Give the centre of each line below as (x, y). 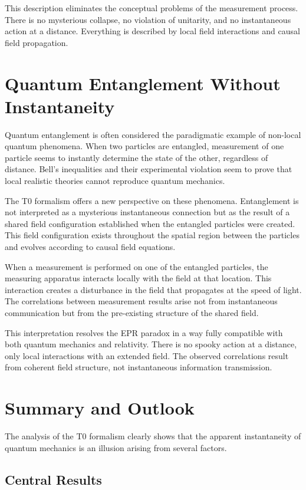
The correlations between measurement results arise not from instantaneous (141, 301)
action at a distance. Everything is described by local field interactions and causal (152, 31)
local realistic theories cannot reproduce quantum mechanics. (115, 181)
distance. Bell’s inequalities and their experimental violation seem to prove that (149, 169)
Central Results (53, 479)
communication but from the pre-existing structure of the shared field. (132, 313)
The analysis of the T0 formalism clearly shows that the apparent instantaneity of (153, 436)
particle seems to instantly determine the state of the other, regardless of (136, 157)
